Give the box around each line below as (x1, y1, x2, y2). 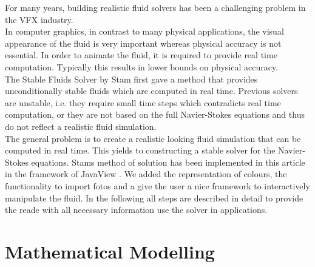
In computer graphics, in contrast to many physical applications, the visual (5, 25, 284, 38)
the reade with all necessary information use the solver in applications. (5, 203, 268, 216)
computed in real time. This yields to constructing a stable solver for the (5, 144, 276, 157)
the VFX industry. (5, 13, 73, 25)
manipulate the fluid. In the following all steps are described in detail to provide (5, 191, 303, 204)
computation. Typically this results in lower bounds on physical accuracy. (5, 60, 279, 73)
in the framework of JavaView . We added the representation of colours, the (5, 167, 287, 180)
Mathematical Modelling (5, 238, 215, 263)
